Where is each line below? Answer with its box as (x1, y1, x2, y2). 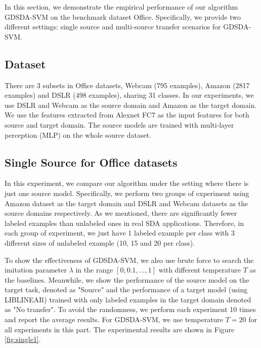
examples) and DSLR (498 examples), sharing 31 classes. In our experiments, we (5, 90, 254, 100)
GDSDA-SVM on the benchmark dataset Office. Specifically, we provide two (5, 11, 241, 22)
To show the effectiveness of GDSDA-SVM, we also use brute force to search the (5, 254, 254, 265)
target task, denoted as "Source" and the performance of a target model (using (5, 284, 248, 295)
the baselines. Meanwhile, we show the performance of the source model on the (5, 274, 249, 285)
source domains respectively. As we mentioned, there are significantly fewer (5, 208, 237, 218)
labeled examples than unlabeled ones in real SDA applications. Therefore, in (5, 217, 244, 228)
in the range (75, 264, 113, 275)
